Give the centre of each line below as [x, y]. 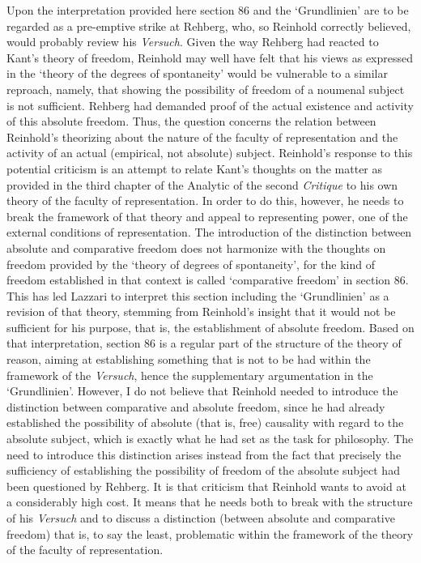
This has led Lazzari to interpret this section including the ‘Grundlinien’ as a [198, 295]
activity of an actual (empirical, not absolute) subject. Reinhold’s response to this [210, 153]
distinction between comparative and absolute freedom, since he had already [196, 406]
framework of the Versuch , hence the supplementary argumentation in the [190, 375]
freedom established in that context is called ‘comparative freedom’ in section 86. [208, 280]
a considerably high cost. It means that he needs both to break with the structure [210, 502]
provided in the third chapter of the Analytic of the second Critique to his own [202, 184]
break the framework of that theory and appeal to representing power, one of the [207, 216]
